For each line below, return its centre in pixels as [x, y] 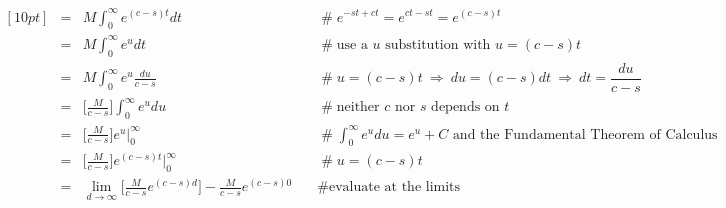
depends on [465, 107]
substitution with [438, 44]
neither [358, 107]
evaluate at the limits [394, 187]
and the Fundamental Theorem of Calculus [585, 134]
